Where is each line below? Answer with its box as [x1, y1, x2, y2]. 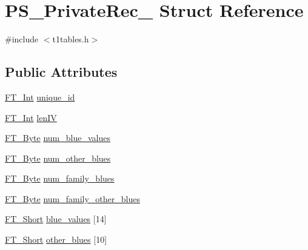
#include [5, 33, 39, 45]
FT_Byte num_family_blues [5, 172, 115, 185]
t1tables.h [52, 33, 89, 45]
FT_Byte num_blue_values [5, 131, 110, 144]
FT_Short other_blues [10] [5, 233, 107, 246]
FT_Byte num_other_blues [5, 151, 111, 164]
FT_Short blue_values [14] [5, 212, 107, 225]
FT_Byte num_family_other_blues [5, 192, 140, 205]
